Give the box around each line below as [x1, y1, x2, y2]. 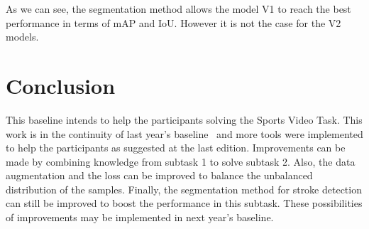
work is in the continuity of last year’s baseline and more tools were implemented [6, 126, 363, 141]
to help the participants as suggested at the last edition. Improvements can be [6, 140, 346, 155]
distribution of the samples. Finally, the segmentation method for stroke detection [6, 181, 362, 196]
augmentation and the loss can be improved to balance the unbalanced [6, 168, 313, 183]
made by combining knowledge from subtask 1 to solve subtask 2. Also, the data [6, 154, 356, 169]
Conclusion [6, 70, 116, 100]
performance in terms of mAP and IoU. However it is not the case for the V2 [6, 15, 341, 30]
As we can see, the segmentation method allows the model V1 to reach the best [6, 1, 351, 16]
